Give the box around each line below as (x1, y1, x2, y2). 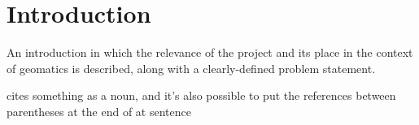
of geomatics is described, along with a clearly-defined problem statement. (7, 59, 376, 76)
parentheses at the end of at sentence (7, 102, 191, 119)
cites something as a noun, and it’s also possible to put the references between (7, 87, 396, 104)
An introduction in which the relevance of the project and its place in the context (7, 44, 413, 61)
